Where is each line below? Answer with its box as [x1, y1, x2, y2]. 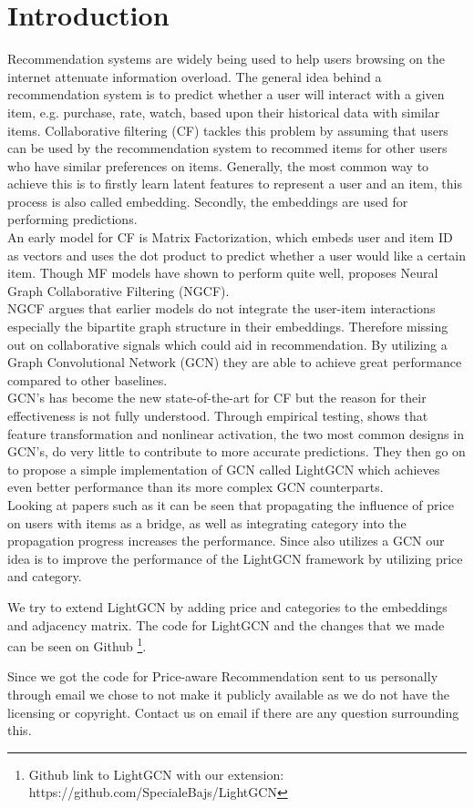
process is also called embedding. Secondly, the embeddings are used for [7, 191, 408, 210]
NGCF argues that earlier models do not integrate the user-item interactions [7, 299, 436, 318]
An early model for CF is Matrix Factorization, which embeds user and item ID [7, 228, 453, 247]
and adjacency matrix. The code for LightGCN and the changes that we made [7, 615, 445, 634]
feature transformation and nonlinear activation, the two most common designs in [7, 424, 464, 443]
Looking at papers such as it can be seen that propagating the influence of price [7, 495, 454, 514]
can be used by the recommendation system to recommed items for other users [7, 138, 448, 158]
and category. [7, 567, 82, 586]
